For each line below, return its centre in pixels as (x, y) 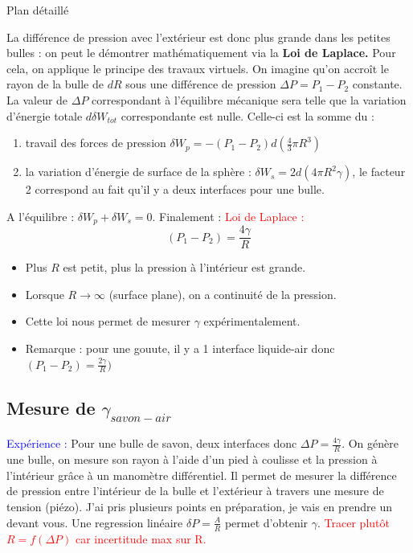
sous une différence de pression (201, 84)
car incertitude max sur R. (141, 538)
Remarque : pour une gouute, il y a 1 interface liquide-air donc (180, 348)
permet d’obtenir (266, 522)
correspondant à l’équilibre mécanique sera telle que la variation (249, 99)
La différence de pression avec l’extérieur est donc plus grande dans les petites (198, 37)
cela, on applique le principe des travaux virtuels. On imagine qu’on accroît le (198, 68)
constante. (377, 84)
